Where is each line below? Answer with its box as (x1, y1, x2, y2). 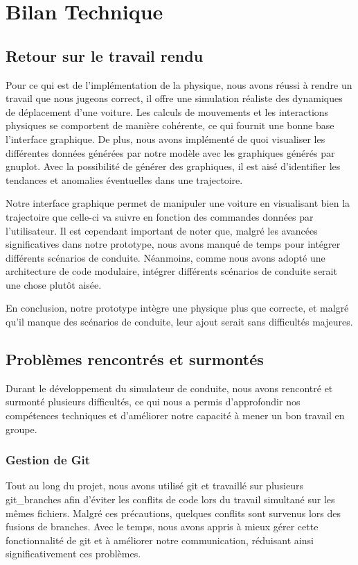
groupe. (6, 421, 37, 436)
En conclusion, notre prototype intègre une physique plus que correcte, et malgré (6, 301, 349, 315)
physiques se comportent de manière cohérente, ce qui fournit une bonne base (6, 118, 334, 133)
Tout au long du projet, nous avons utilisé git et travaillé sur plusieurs (6, 478, 303, 493)
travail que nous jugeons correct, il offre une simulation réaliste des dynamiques (6, 91, 343, 106)
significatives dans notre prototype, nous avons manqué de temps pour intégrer (6, 237, 341, 251)
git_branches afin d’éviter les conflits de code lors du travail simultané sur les (6, 492, 335, 507)
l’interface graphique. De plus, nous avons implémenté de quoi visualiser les (6, 131, 325, 146)
